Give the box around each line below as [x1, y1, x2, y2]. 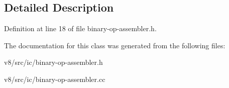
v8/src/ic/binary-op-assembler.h [4, 57, 103, 67]
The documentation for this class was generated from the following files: [4, 40, 225, 50]
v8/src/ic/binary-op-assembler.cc [4, 73, 105, 84]
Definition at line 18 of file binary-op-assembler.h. [4, 23, 157, 34]
